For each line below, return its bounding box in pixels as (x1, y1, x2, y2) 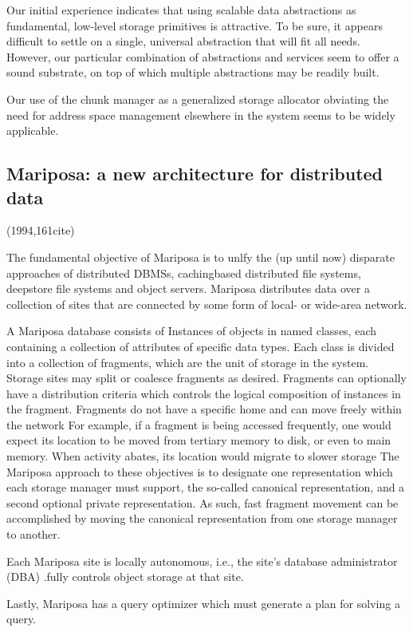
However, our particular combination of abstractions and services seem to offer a (6, 48, 399, 65)
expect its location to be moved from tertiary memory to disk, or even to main (6, 432, 391, 448)
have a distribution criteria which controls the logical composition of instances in (6, 385, 401, 401)
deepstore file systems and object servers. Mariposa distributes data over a (6, 280, 370, 297)
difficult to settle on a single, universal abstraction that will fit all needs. (6, 33, 360, 49)
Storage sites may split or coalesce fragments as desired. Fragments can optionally (6, 369, 407, 386)
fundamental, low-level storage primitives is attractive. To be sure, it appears (6, 17, 383, 34)
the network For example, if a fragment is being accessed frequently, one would (6, 416, 391, 433)
